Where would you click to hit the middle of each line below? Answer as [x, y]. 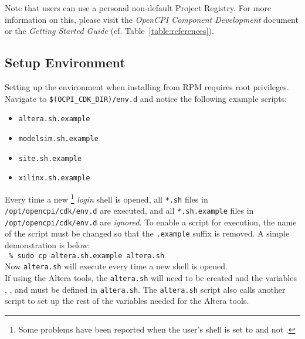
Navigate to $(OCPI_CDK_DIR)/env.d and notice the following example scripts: [146, 98]
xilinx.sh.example [54, 178]
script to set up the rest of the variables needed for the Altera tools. [127, 301]
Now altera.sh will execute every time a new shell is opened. [116, 266]
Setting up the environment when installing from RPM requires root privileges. [147, 86]
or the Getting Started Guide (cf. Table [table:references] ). [109, 31]
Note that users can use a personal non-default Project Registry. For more [138, 8]
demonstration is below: [48, 245]
